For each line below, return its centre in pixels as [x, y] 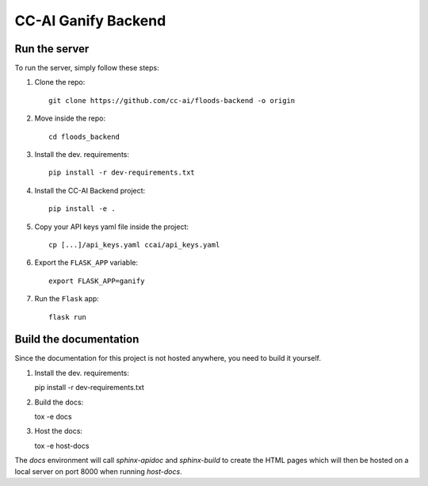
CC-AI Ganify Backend [90, 21]
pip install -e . [82, 209]
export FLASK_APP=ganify [97, 281]
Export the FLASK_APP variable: [86, 262]
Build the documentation [77, 340]
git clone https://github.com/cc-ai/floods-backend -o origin [172, 100]
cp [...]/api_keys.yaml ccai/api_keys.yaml [134, 245]
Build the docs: [59, 402]
